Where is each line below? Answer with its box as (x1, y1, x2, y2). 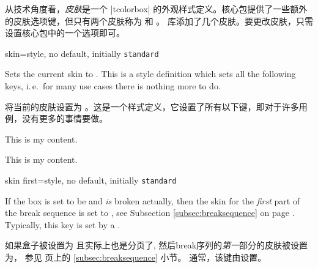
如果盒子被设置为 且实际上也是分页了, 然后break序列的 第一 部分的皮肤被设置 (5, 239, 308, 251)
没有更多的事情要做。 (21, 112, 108, 125)
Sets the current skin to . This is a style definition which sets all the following (5, 67, 296, 80)
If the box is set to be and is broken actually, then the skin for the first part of (5, 194, 300, 207)
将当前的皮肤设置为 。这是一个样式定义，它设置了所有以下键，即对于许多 (5, 100, 299, 113)
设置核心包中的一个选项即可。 (5, 26, 125, 39)
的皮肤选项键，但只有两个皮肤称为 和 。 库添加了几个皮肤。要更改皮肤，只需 (5, 14, 313, 27)
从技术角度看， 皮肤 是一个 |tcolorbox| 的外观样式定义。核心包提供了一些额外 (5, 2, 308, 15)
